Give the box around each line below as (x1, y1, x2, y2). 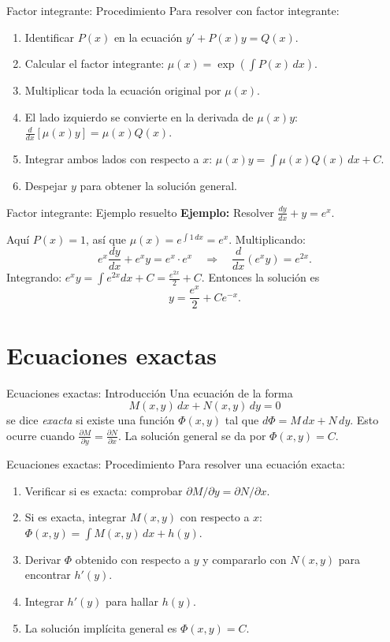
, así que (85, 230, 127, 247)
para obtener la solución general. (80, 177, 237, 194)
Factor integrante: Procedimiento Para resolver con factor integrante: (6, 2, 340, 18)
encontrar (24, 566, 71, 583)
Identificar (24, 28, 75, 45)
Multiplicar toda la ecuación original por (24, 82, 221, 99)
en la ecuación (113, 28, 183, 45)
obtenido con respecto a (75, 551, 191, 567)
